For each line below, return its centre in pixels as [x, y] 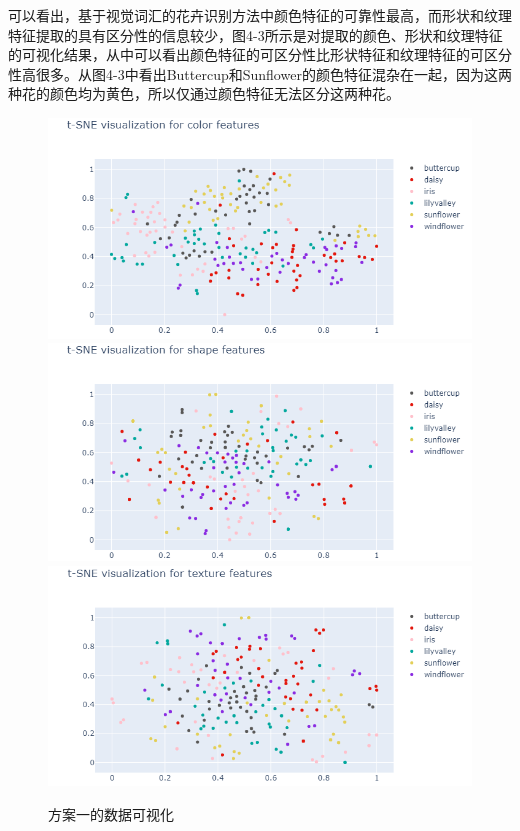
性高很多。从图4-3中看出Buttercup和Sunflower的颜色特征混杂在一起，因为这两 [260, 73]
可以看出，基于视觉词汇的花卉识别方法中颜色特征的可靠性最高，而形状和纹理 [260, 15]
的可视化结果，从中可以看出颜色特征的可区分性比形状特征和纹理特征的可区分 [260, 54]
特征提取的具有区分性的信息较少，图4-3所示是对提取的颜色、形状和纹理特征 [255, 34]
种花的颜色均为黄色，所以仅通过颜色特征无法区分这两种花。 [204, 93]
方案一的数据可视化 [111, 814]
